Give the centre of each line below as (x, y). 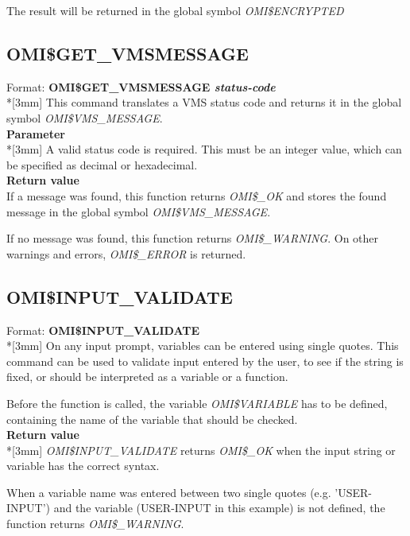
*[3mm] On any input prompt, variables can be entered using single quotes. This (203, 346)
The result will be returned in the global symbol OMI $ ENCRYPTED (175, 10)
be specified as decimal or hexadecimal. (102, 164)
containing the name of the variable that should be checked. (152, 419)
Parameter (36, 133)
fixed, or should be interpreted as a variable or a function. (147, 377)
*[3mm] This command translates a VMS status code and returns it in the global (204, 102)
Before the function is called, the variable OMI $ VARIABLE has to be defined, (197, 403)
